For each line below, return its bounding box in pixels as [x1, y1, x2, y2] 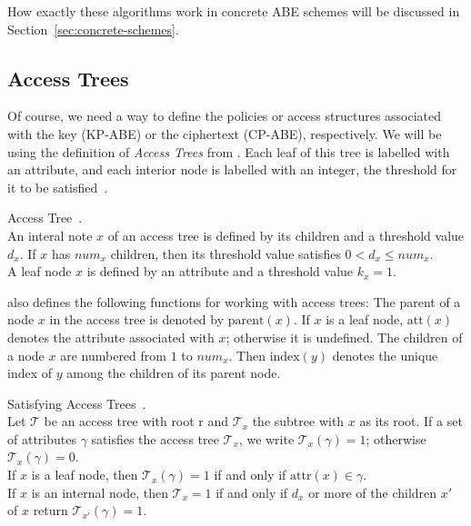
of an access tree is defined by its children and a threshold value [107, 225, 465, 244]
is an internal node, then [31, 482, 168, 501]
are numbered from [60, 345, 166, 364]
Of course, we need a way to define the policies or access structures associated [7, 106, 442, 125]
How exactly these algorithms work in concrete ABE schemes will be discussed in [7, 2, 460, 20]
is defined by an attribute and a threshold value [86, 262, 354, 281]
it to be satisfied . [7, 177, 108, 196]
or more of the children [308, 482, 437, 501]
